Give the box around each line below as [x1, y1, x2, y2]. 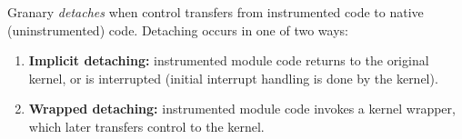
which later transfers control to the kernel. [28, 116, 265, 135]
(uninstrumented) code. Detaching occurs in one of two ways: [7, 20, 348, 39]
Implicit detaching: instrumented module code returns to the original [28, 51, 429, 70]
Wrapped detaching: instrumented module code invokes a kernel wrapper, [28, 99, 456, 118]
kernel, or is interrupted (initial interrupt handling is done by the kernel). [28, 68, 438, 87]
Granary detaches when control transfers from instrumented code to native [7, 3, 424, 21]
